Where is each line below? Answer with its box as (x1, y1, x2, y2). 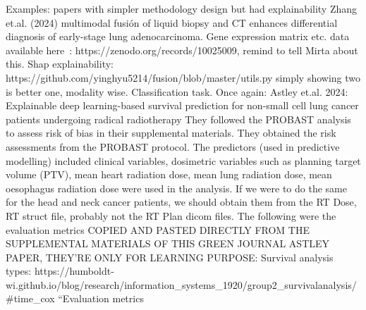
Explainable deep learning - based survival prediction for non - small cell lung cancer (6, 98, 359, 113)
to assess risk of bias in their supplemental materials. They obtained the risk (6, 125, 336, 140)
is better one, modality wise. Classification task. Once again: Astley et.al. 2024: (6, 84, 348, 99)
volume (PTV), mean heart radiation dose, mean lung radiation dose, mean (6, 167, 332, 182)
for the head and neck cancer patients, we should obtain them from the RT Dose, (6, 194, 357, 209)
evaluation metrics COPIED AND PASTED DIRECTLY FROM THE (6, 222, 310, 237)
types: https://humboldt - (6, 263, 114, 278)
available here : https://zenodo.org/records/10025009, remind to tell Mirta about (6, 42, 358, 57)
